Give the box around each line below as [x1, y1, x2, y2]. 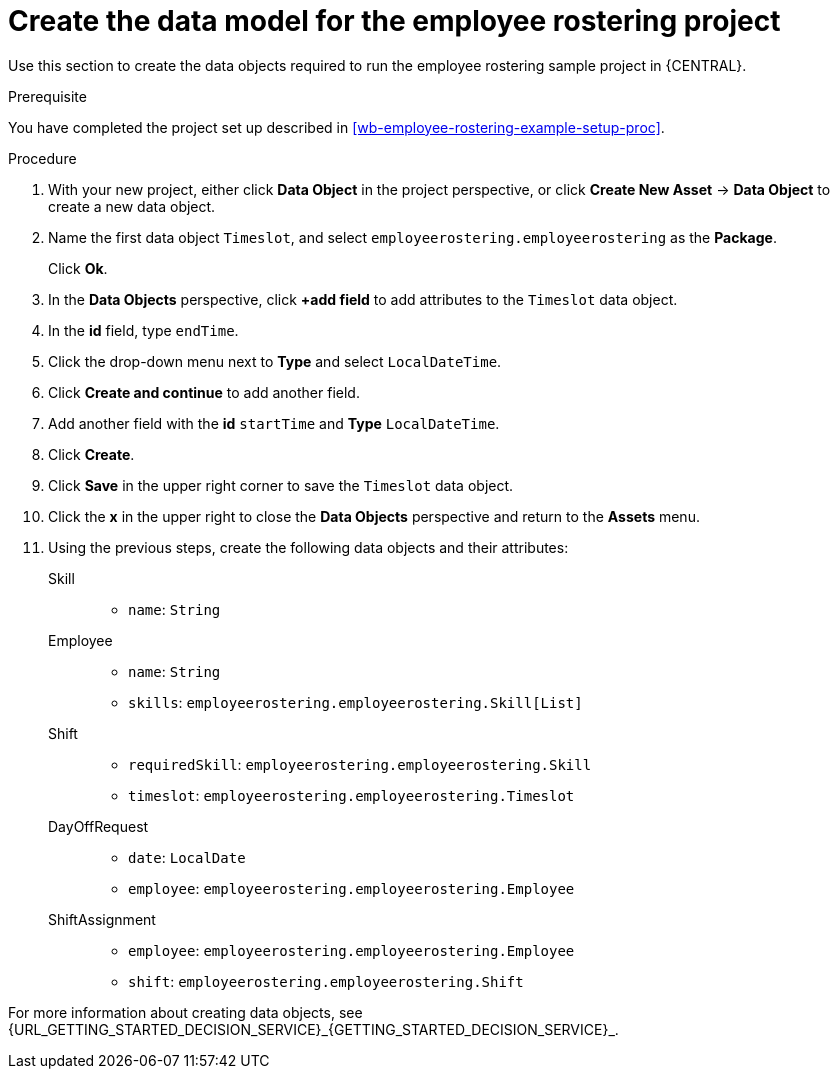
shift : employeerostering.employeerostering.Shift [128, 972, 524, 990]
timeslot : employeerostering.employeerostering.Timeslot [128, 786, 575, 804]
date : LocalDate [128, 848, 246, 866]
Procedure [8, 149, 77, 167]
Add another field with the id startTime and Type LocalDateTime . [48, 414, 500, 432]
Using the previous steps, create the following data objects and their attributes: [48, 538, 569, 556]
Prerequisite [8, 87, 87, 105]
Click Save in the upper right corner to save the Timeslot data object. [48, 476, 514, 494]
